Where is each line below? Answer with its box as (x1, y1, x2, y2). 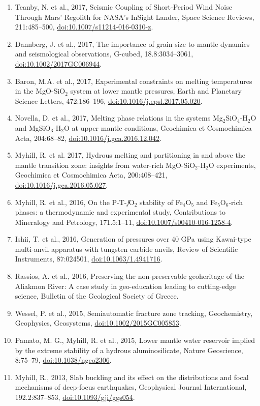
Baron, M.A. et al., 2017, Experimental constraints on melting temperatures (15, 75, 252, 86)
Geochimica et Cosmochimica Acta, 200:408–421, (15, 169, 168, 180)
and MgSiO (15, 122, 51, 133)
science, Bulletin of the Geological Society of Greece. (15, 291, 179, 301)
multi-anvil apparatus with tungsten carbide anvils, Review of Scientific (15, 243, 238, 254)
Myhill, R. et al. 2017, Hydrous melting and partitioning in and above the (15, 150, 245, 160)
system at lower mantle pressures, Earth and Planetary (70, 85, 242, 96)
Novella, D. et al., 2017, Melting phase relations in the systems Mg (15, 112, 223, 123)
